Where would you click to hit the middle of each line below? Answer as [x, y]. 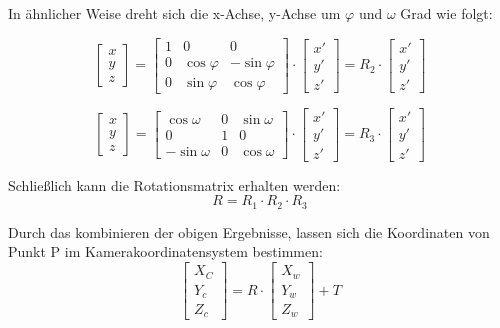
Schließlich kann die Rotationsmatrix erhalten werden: [174, 184]
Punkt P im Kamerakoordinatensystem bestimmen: [165, 251]
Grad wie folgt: [446, 13]
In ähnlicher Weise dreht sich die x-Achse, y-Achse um [174, 13]
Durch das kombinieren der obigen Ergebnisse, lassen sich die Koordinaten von [249, 231]
